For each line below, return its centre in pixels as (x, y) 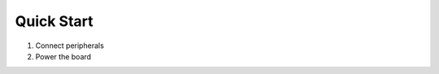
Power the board (63, 56)
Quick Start (54, 21)
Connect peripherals (70, 46)
